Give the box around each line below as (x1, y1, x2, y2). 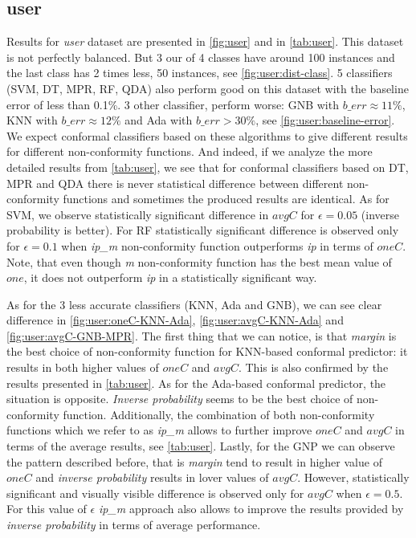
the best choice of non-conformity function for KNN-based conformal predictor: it (6, 343, 408, 360)
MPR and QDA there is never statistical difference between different (6, 174, 344, 191)
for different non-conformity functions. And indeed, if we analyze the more (6, 143, 373, 160)
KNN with (6, 112, 58, 128)
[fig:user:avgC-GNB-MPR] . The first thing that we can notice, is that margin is (6, 327, 397, 344)
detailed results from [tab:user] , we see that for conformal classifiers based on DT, (6, 158, 409, 175)
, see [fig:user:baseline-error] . (255, 112, 395, 128)
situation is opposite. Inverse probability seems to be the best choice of (6, 390, 353, 407)
